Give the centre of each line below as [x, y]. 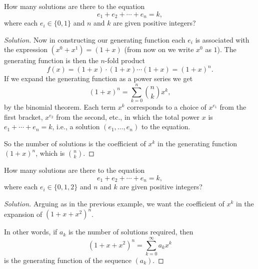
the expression [26, 49]
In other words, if [31, 232]
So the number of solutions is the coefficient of [75, 143]
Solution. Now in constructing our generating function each [95, 39]
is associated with [222, 39]
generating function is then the [51, 60]
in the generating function [197, 143]
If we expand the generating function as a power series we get [98, 78]
